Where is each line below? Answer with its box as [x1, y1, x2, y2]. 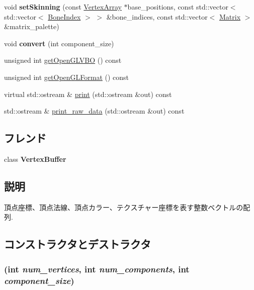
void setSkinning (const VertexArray [4, 2, 122, 12]
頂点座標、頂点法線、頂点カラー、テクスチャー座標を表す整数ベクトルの [4, 202, 243, 212]
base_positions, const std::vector [127, 2, 228, 12]
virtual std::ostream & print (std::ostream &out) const [4, 88, 172, 99]
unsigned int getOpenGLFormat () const [4, 71, 129, 82]
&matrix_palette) [4, 21, 59, 32]
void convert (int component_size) [4, 38, 114, 48]
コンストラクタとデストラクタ [4, 236, 151, 252]
